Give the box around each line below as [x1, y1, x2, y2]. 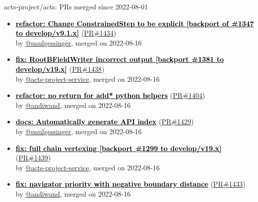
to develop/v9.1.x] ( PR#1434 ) [15, 28, 117, 38]
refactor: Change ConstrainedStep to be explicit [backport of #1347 [15, 18, 254, 28]
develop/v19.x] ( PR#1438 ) [15, 63, 105, 74]
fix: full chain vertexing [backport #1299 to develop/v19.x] [15, 143, 222, 153]
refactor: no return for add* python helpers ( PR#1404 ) [15, 90, 205, 101]
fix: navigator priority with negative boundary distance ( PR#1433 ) [15, 179, 246, 189]
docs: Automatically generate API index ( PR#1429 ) [15, 116, 194, 127]
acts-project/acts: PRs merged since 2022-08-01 [4, 1, 148, 11]
